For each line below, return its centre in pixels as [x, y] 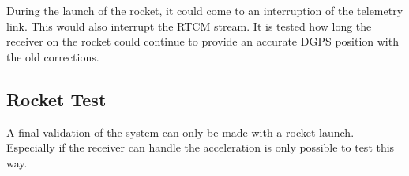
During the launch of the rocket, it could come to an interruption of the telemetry [205, 10]
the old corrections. [53, 56]
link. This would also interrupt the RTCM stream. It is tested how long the [189, 26]
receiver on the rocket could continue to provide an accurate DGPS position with [203, 41]
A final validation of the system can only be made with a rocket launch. [180, 132]
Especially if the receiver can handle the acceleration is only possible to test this [201, 147]
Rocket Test [56, 99]
